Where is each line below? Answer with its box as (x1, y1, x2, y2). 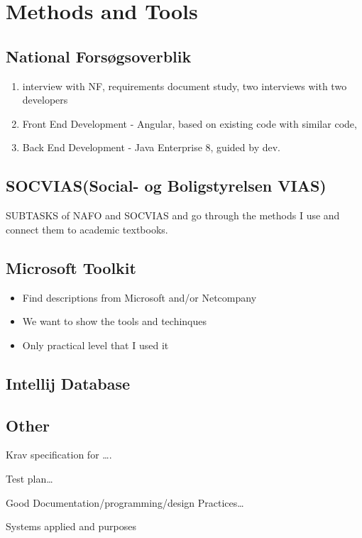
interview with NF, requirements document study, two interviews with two (22, 78, 347, 93)
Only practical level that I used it (22, 337, 169, 352)
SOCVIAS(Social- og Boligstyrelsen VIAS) (6, 175, 327, 197)
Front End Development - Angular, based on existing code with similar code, (22, 116, 357, 131)
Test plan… (6, 471, 53, 485)
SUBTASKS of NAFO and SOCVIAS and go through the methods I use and (6, 208, 340, 223)
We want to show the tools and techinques (22, 314, 207, 329)
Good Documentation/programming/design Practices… (6, 495, 244, 510)
